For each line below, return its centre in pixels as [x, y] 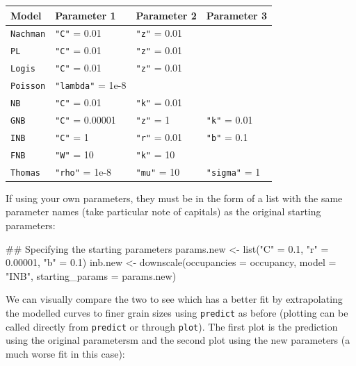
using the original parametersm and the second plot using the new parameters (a [178, 340]
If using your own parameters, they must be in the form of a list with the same [174, 198]
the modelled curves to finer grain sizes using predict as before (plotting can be [177, 312]
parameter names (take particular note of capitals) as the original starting [163, 211]
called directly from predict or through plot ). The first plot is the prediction [172, 326]
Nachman [28, 34]
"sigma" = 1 [233, 171]
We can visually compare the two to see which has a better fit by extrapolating [174, 299]
